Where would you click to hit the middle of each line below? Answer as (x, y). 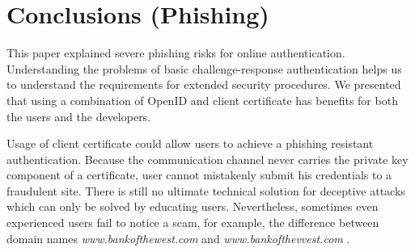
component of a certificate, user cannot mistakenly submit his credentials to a (199, 175)
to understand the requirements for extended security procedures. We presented (204, 84)
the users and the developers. (79, 116)
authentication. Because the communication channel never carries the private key (207, 159)
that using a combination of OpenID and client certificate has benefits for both (202, 100)
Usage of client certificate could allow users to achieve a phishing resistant (190, 143)
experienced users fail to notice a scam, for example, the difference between (193, 223)
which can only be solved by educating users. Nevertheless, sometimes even (193, 206)
